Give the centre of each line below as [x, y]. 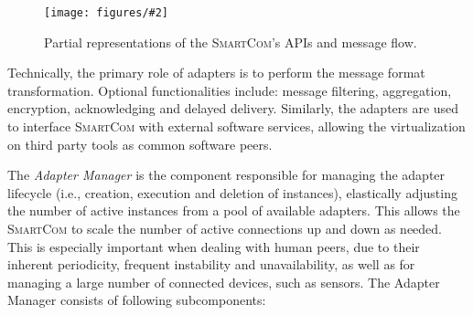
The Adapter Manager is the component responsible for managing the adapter [226, 175]
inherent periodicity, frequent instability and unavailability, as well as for [211, 264]
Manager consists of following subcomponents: [137, 300]
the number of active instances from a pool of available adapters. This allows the [234, 210]
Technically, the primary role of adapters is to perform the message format [216, 73]
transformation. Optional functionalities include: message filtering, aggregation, [230, 90]
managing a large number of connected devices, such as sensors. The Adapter [224, 282]
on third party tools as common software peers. [140, 144]
